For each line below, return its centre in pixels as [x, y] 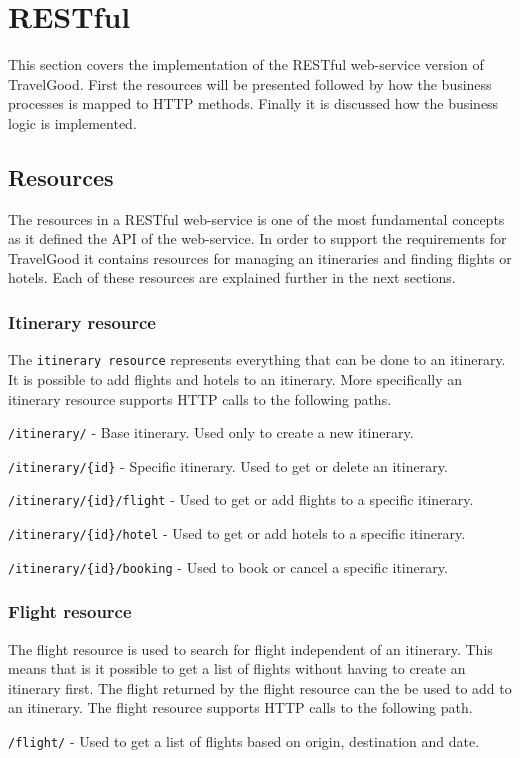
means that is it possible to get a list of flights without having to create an [237, 668]
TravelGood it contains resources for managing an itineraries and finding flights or [260, 257]
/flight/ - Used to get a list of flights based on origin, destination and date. [244, 741]
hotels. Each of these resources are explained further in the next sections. [232, 277]
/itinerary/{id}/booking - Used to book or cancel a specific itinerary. [228, 566]
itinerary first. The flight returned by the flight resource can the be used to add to [260, 687]
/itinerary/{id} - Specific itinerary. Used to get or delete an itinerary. [228, 465]
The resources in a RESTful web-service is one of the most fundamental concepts [256, 218]
